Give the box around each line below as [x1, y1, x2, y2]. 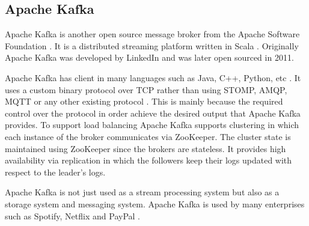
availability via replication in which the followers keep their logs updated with [5, 154, 292, 166]
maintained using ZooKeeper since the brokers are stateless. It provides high [5, 142, 286, 154]
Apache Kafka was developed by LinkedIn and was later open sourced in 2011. [5, 51, 294, 64]
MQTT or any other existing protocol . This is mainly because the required [5, 95, 283, 108]
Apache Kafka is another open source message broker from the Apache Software [5, 28, 300, 40]
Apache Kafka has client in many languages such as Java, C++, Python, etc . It [5, 71, 301, 84]
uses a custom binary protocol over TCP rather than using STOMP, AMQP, [5, 83, 287, 96]
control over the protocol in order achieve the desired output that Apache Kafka [5, 106, 301, 119]
